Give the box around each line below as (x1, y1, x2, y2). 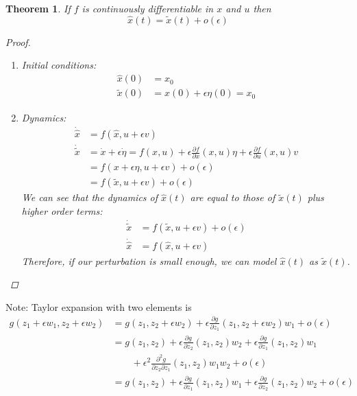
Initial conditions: (21, 58, 97, 72)
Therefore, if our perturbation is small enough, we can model (21, 253, 277, 268)
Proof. (5, 34, 31, 49)
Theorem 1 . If (5, 1, 71, 15)
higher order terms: (21, 204, 103, 218)
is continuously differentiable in (82, 1, 214, 15)
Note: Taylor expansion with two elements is (5, 299, 192, 314)
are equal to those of (190, 190, 275, 205)
